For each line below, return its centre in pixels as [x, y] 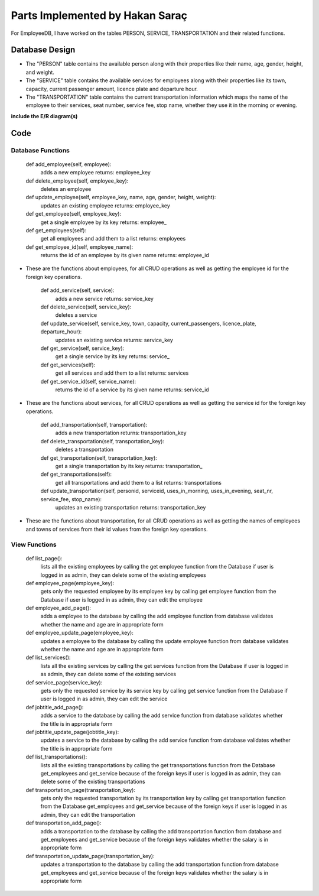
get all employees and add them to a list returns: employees [113, 239]
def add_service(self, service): [77, 290]
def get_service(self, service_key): [82, 348]
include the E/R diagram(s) [44, 116]
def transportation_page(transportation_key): [81, 790]
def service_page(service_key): [64, 682]
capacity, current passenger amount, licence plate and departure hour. [112, 89]
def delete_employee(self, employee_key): [77, 181]
